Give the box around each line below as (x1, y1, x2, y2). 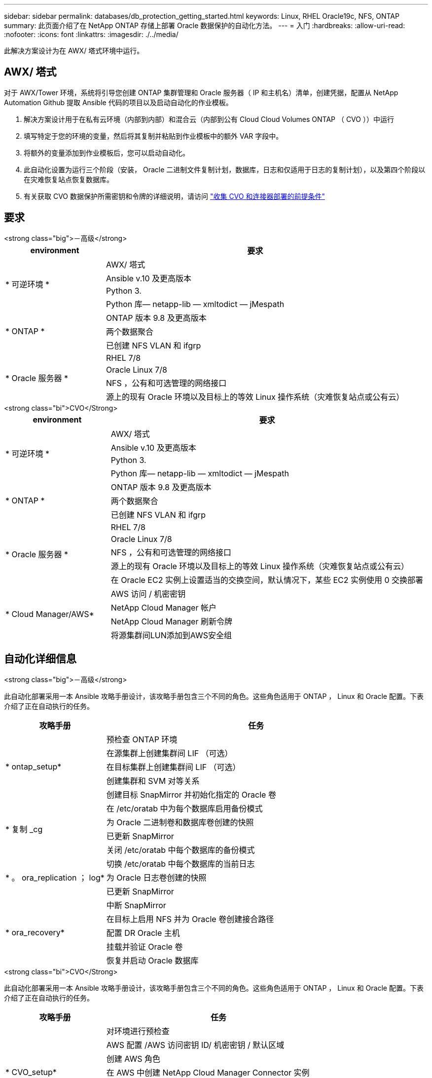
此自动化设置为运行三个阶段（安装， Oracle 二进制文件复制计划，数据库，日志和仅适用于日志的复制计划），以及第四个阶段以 (24, 165, 426, 174)
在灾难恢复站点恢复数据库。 (24, 175, 113, 184)
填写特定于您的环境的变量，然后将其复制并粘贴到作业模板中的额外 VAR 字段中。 (24, 131, 283, 140)
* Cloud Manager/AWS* (5, 609, 94, 619)
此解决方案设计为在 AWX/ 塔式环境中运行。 (4, 46, 144, 55)
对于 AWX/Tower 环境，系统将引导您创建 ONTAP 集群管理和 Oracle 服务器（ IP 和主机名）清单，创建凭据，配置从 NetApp (4, 88, 398, 97)
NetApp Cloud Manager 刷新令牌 (110, 616, 232, 626)
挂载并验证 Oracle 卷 (106, 941, 183, 952)
